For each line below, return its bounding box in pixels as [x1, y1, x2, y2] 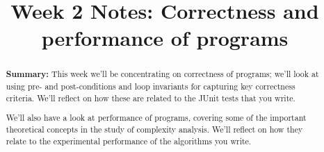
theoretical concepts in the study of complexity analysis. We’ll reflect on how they [6, 123, 303, 135]
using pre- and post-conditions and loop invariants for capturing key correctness [6, 81, 295, 92]
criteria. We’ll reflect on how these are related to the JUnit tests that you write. [6, 92, 295, 103]
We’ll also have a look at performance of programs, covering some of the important [6, 112, 307, 124]
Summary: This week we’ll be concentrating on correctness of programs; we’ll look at [6, 68, 319, 81]
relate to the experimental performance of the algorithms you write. [6, 135, 252, 146]
